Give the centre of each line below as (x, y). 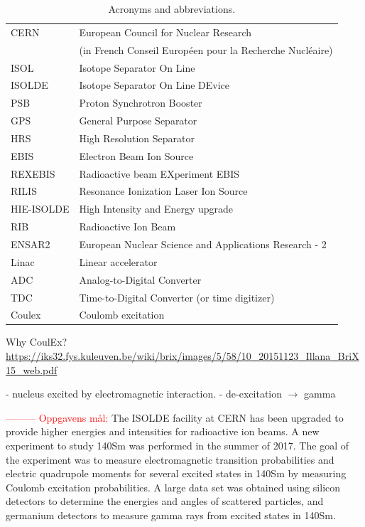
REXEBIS (33, 173)
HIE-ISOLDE (40, 209)
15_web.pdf (32, 369)
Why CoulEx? (37, 342)
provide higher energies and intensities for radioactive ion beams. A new (163, 431)
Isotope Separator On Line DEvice (154, 85)
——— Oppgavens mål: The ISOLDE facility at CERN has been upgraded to (175, 417)
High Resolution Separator (137, 138)
